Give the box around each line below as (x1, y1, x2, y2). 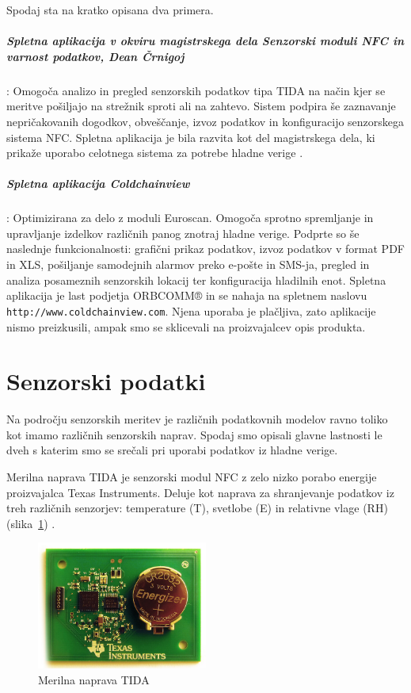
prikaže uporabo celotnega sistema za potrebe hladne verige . (6, 144, 303, 161)
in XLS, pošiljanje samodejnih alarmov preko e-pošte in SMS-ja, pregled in (6, 256, 370, 273)
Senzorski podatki (6, 365, 206, 397)
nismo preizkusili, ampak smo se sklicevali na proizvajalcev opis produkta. (6, 318, 366, 335)
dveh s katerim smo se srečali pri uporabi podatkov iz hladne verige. (6, 442, 338, 458)
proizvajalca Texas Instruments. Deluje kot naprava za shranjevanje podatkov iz (6, 484, 394, 500)
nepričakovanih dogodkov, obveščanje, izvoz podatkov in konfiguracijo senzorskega (6, 113, 405, 129)
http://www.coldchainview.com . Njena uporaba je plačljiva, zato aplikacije (6, 302, 376, 319)
